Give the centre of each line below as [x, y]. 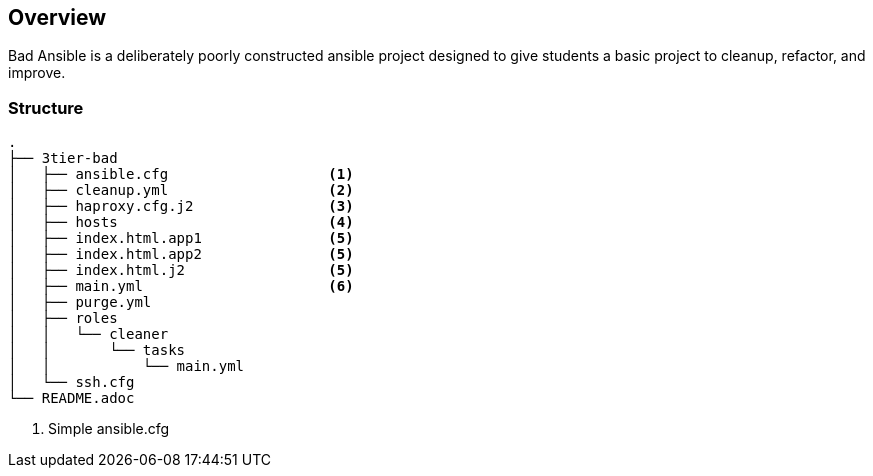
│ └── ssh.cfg [71, 382]
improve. [37, 73]
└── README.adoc [71, 398]
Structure [46, 107]
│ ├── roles [63, 318]
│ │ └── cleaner [88, 334]
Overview [57, 17]
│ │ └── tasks [97, 350]
